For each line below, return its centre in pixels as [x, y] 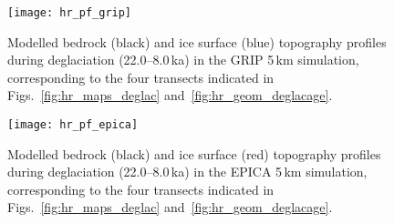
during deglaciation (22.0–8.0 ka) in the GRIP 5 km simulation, [183, 60]
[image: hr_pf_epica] [73, 125]
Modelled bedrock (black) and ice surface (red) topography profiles [194, 153]
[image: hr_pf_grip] [70, 13]
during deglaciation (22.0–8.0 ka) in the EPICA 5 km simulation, [187, 172]
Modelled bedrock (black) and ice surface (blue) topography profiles [197, 41]
